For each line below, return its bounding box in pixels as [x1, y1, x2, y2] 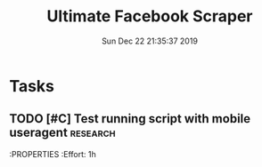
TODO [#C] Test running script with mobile [9, 111, 251, 126]
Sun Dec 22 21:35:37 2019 [101, 36, 199, 46]
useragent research [9, 125, 116, 140]
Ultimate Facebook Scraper [46, 6, 253, 27]
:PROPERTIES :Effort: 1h [9, 148, 96, 159]
